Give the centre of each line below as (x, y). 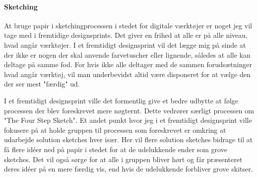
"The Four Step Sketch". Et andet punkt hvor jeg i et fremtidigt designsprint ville (128, 120)
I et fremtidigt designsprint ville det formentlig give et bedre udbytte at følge (121, 100)
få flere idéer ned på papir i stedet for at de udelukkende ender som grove (116, 149)
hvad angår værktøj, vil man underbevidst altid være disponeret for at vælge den (127, 74)
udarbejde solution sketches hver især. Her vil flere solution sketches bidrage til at (129, 139)
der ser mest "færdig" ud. (42, 84)
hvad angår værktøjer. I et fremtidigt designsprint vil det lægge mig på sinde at (125, 44)
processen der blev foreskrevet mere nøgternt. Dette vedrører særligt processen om (129, 110)
